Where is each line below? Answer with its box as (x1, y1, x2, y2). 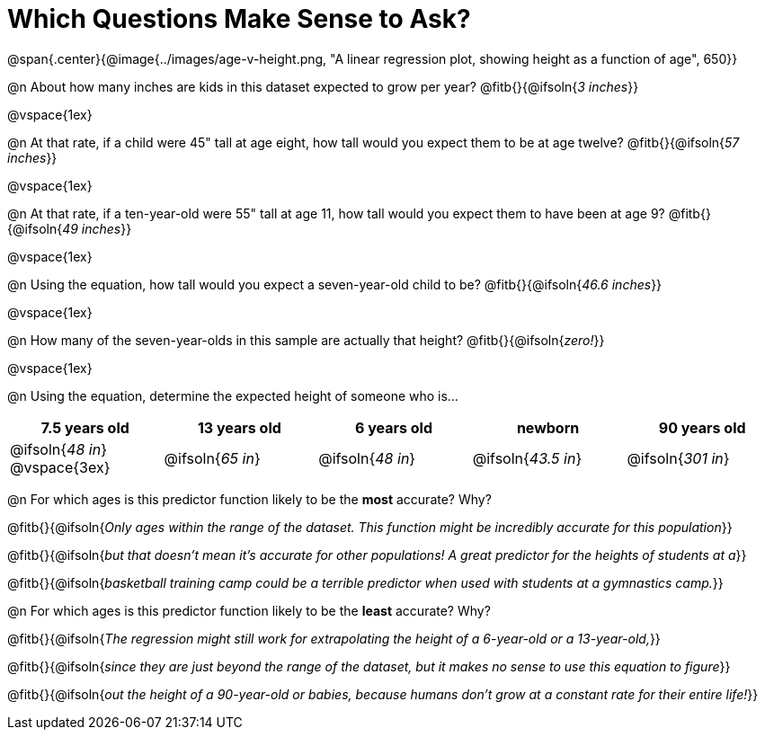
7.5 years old (40, 418, 129, 437)
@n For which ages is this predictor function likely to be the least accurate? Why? (7, 602, 491, 618)
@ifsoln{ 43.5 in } (472, 448, 583, 467)
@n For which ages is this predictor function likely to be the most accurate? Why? (7, 491, 492, 507)
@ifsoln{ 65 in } (164, 448, 261, 467)
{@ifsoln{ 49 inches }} (7, 220, 132, 236)
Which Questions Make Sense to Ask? (7, 4, 471, 34)
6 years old (354, 418, 432, 437)
